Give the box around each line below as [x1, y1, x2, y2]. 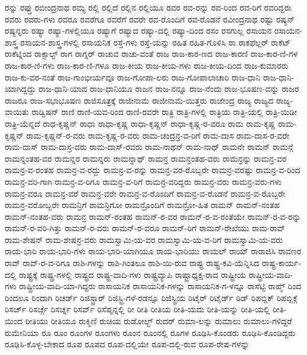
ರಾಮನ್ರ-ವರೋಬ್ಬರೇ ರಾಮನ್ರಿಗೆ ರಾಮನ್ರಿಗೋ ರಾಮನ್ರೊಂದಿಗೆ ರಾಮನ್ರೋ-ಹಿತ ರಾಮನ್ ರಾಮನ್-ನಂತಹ [5, 199, 280, 211]
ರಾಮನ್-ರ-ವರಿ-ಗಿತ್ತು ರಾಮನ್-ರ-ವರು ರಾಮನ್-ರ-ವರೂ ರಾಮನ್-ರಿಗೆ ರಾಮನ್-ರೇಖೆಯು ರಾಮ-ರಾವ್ [5, 222, 286, 234]
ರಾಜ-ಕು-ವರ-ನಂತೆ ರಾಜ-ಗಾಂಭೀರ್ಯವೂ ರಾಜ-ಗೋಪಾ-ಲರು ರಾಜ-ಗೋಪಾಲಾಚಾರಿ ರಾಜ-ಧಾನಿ [5, 71, 260, 83]
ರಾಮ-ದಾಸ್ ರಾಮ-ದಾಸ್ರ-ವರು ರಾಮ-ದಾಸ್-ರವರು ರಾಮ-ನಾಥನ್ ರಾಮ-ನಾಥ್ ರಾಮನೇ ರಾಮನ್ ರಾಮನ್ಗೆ [5, 140, 293, 153]
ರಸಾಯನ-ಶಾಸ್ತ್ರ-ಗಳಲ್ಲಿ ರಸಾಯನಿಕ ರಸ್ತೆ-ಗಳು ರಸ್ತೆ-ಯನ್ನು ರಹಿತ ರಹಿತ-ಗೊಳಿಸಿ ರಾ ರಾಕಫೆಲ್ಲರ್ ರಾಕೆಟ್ [20, 36, 291, 48]
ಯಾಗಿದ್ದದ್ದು [5, 82, 36, 95]
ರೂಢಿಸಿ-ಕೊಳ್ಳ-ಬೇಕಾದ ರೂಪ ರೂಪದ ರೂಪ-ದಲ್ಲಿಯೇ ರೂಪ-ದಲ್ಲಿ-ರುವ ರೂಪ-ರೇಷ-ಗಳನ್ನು [5, 338, 250, 350]
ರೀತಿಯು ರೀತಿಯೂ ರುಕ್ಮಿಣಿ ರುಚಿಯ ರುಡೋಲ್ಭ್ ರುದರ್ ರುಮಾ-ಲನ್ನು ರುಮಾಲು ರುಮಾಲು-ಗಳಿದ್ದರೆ [25, 315, 292, 327]
